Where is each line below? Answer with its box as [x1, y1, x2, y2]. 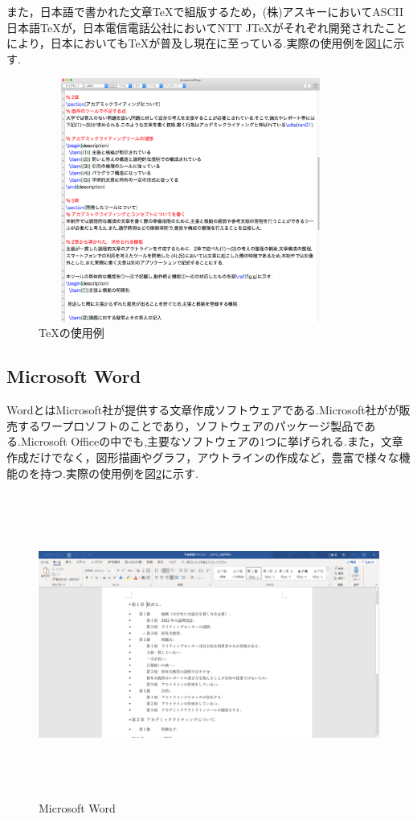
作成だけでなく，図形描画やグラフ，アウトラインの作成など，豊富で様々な [6, 448, 399, 465]
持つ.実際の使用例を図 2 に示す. [39, 464, 198, 481]
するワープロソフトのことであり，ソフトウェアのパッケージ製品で [17, 417, 365, 434]
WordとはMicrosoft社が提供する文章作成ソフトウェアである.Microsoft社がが [6, 401, 399, 418]
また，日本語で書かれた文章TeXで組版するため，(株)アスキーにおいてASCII [6, 3, 404, 19]
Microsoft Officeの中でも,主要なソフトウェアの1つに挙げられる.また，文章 [20, 433, 403, 450]
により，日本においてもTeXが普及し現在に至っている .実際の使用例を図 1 [6, 35, 382, 51]
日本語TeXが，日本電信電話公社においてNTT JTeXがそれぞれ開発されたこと [6, 19, 407, 35]
